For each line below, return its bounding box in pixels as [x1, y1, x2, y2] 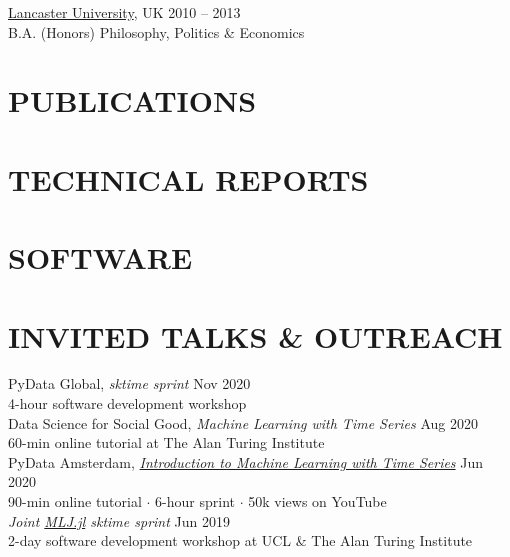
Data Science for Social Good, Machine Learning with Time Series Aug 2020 [8, 412, 478, 433]
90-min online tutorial [8, 491, 142, 511]
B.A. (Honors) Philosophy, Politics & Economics [8, 21, 305, 42]
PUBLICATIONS [8, 80, 257, 121]
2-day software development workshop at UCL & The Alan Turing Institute [8, 530, 473, 551]
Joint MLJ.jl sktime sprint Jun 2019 [8, 510, 230, 531]
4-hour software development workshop [8, 393, 247, 414]
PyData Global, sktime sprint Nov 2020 [8, 373, 251, 394]
